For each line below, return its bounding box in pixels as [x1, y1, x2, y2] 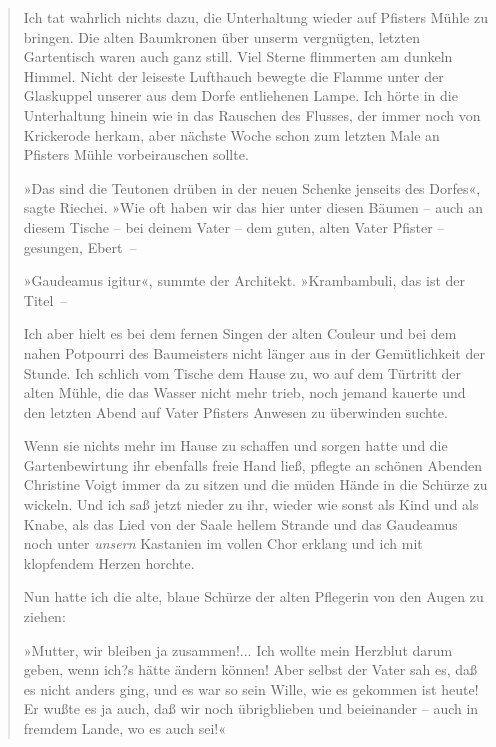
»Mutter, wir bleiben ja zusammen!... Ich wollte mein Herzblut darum [23, 639, 453, 660]
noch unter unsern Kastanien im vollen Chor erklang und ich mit [23, 533, 423, 554]
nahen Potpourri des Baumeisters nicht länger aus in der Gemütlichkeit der [23, 342, 485, 363]
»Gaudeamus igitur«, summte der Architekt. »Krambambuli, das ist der [23, 270, 466, 291]
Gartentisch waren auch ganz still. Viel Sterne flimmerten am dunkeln [23, 46, 453, 67]
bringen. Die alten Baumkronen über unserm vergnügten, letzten [23, 26, 420, 47]
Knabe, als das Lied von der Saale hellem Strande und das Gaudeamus [23, 513, 458, 534]
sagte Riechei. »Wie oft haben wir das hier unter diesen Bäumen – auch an [23, 197, 484, 218]
